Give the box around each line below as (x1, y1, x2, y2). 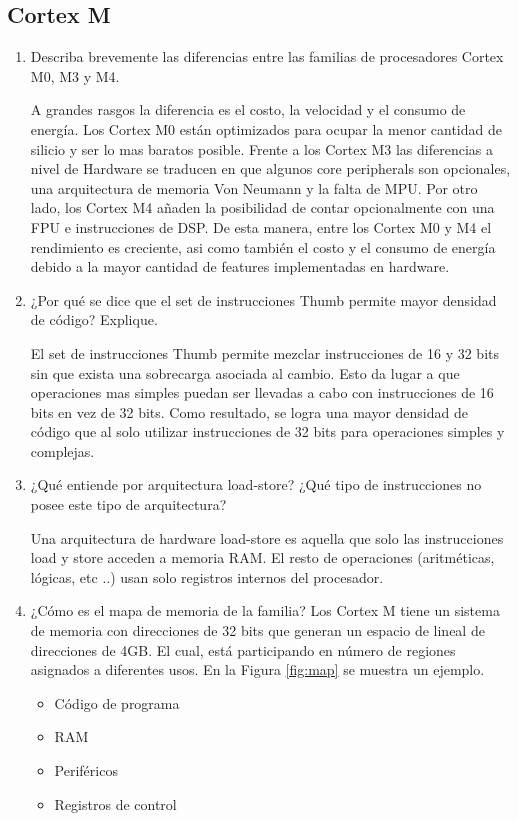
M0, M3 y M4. (30, 65, 120, 86)
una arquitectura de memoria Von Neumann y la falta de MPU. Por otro (30, 177, 478, 198)
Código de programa (54, 692, 180, 713)
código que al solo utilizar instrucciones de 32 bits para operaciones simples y (30, 421, 505, 442)
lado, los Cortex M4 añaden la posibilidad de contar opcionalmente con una (30, 197, 495, 218)
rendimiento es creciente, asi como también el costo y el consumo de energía (30, 236, 496, 257)
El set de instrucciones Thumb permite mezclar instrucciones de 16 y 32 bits (30, 342, 499, 363)
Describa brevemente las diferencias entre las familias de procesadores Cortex (30, 46, 504, 67)
